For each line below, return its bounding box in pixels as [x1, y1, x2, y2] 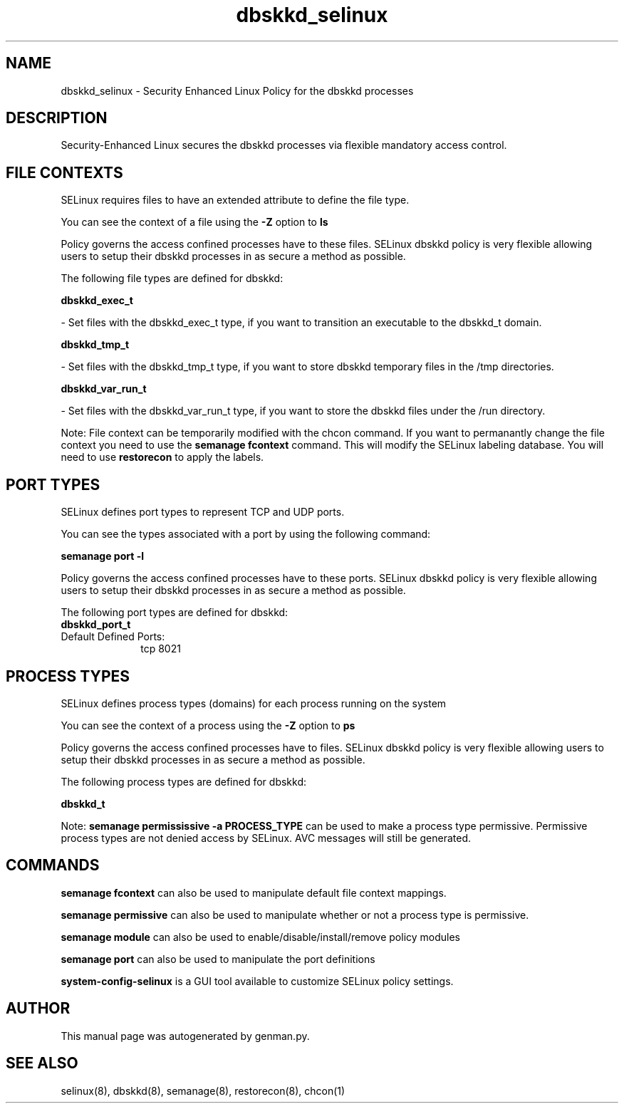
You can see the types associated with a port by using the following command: [61, 528, 431, 541]
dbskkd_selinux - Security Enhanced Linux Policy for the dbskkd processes [61, 84, 414, 97]
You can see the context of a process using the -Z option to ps [61, 719, 355, 731]
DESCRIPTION [6, 109, 108, 127]
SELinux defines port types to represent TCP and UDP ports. [61, 506, 345, 519]
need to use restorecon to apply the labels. [61, 451, 264, 464]
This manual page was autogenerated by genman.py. [61, 1029, 310, 1042]
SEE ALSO [6, 1054, 78, 1073]
